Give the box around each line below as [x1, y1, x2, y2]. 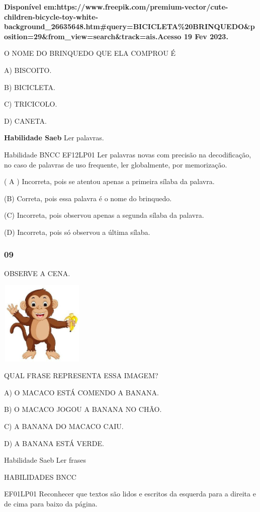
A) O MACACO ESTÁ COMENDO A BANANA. [4, 387, 159, 397]
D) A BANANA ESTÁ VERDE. [4, 438, 104, 448]
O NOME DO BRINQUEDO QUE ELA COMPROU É [4, 48, 176, 58]
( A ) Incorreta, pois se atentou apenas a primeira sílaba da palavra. [4, 176, 215, 187]
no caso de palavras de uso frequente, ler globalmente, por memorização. [4, 159, 227, 169]
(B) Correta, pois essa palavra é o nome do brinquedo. [4, 193, 172, 203]
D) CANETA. [4, 115, 47, 126]
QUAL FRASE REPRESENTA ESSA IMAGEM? [4, 370, 158, 381]
